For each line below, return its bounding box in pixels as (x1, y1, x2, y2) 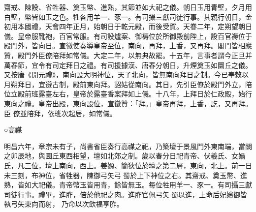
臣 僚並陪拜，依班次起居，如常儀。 (4, 108, 117, 118)
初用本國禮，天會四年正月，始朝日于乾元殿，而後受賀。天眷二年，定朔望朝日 (4, 21, 252, 31)
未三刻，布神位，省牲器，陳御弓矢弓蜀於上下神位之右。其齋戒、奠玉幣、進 (4, 170, 247, 180)
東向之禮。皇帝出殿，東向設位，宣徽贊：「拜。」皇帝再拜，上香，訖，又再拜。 (4, 98, 252, 108)
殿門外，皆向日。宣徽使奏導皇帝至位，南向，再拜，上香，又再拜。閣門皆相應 (4, 40, 252, 51)
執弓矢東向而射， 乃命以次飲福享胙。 (4, 199, 124, 209)
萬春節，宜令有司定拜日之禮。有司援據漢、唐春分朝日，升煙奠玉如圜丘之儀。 (4, 60, 252, 70)
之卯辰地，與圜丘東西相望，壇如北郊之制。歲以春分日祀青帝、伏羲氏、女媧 (4, 151, 245, 161)
